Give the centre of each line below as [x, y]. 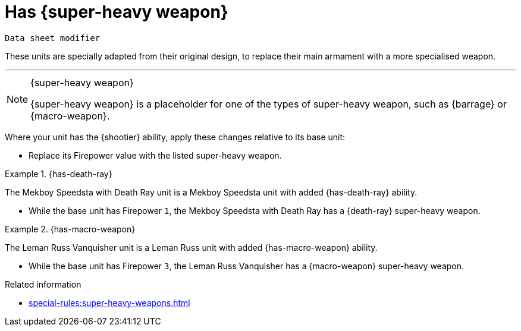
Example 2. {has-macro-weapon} [70, 229]
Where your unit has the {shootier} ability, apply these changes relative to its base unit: [175, 137]
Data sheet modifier [53, 38]
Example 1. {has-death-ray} [59, 174]
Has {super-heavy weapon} [117, 12]
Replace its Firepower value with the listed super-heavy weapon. [155, 155]
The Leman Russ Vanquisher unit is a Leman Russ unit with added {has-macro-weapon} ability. [191, 247]
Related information [43, 284]
